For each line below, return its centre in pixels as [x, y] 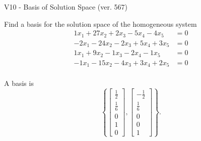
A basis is [19, 83]
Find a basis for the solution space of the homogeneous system [100, 23]
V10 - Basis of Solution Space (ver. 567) [66, 7]
